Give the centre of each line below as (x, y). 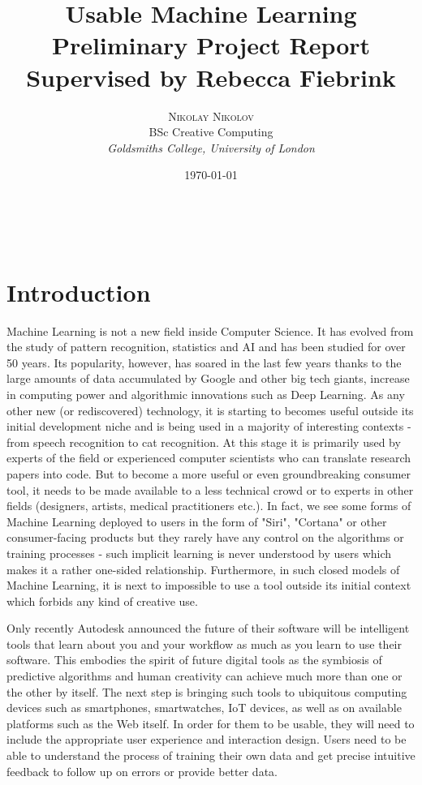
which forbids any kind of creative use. (102, 601)
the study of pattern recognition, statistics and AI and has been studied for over (206, 347)
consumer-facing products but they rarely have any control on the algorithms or (205, 537)
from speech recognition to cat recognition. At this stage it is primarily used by (204, 442)
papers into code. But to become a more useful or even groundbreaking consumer (209, 473)
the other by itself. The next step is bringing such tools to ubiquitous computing (207, 691)
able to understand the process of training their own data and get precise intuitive (211, 755)
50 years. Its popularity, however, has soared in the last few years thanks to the (204, 362)
